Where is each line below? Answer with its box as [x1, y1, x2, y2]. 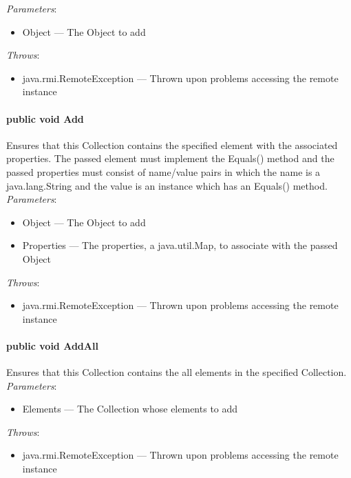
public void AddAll [6, 338, 98, 352]
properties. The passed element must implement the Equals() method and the [6, 151, 334, 166]
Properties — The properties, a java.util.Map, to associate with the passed [22, 238, 338, 252]
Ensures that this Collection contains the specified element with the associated [6, 137, 338, 152]
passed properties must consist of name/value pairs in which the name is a [6, 164, 321, 179]
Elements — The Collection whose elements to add [22, 401, 238, 416]
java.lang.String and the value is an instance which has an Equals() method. [6, 178, 328, 192]
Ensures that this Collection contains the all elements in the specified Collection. [6, 365, 347, 379]
